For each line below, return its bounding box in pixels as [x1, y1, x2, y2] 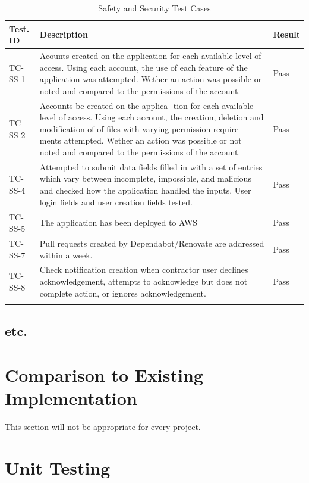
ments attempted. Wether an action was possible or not [39, 134, 242, 147]
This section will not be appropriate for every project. [5, 420, 201, 432]
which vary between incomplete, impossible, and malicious [39, 172, 251, 185]
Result [273, 28, 300, 40]
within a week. [39, 248, 93, 261]
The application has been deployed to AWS [39, 216, 198, 229]
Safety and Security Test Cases [98, 2, 211, 14]
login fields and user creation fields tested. [39, 195, 193, 208]
